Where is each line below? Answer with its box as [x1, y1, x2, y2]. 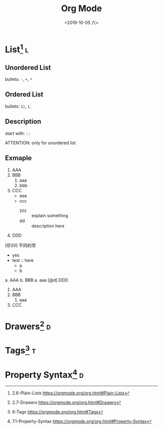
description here [31, 223, 65, 229]
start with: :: [5, 130, 31, 136]
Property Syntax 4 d [5, 367, 84, 380]
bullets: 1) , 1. [5, 103, 33, 109]
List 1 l [5, 42, 29, 55]
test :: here [12, 257, 34, 263]
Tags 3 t [5, 343, 36, 356]
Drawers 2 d [5, 319, 51, 332]
